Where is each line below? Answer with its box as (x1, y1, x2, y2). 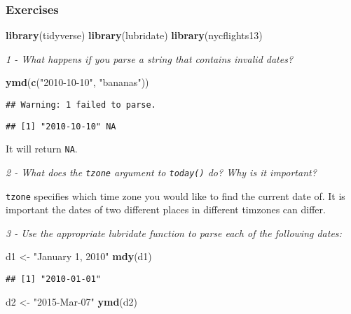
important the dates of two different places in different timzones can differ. (6, 202, 326, 217)
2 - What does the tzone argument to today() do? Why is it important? (6, 164, 317, 179)
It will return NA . (6, 141, 78, 156)
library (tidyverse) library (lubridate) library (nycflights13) (6, 28, 263, 43)
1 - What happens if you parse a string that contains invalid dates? (6, 51, 294, 66)
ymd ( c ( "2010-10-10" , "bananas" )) (6, 75, 149, 90)
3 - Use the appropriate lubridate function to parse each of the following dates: (6, 225, 342, 240)
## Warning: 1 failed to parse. (6, 100, 156, 110)
